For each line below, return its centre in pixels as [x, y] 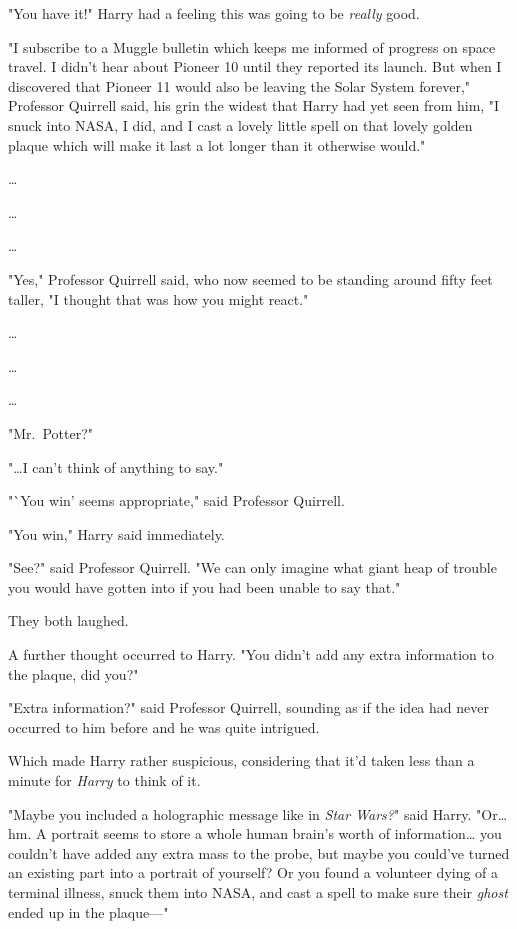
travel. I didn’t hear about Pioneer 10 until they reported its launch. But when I [255, 66]
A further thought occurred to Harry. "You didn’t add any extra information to [251, 654]
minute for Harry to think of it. [104, 780]
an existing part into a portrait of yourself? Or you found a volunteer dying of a [253, 872]
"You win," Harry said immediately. [116, 533]
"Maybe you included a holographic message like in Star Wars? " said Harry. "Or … [258, 813]
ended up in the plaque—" [88, 911]
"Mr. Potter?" [51, 432]
